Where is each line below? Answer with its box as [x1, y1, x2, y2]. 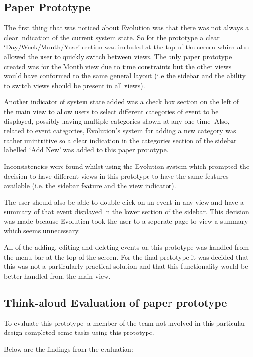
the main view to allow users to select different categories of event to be [4, 106, 219, 116]
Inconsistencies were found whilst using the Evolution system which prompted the [4, 161, 250, 171]
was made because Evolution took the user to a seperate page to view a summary [4, 215, 248, 226]
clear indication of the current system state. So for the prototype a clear [4, 32, 220, 42]
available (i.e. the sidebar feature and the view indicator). [4, 180, 176, 190]
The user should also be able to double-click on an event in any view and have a [4, 196, 244, 207]
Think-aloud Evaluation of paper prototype [4, 294, 227, 309]
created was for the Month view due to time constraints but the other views [4, 61, 232, 71]
